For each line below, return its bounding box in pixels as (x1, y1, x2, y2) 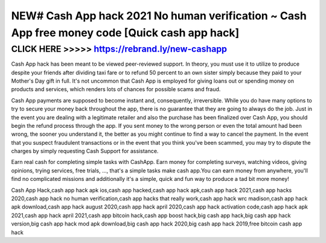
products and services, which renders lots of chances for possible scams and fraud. (11, 86, 221, 93)
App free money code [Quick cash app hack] (11, 26, 240, 39)
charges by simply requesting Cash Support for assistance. (11, 148, 159, 155)
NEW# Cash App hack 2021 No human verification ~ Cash (11, 9, 307, 22)
